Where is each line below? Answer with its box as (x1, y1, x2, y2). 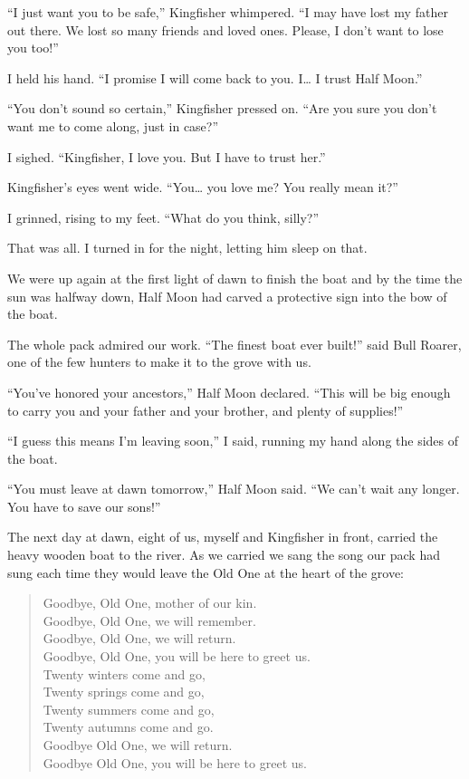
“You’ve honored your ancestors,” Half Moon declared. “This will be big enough (7, 382, 451, 401)
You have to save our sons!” (7, 496, 161, 515)
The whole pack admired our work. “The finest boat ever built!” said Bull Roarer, (7, 334, 462, 353)
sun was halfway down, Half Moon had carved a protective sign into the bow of (7, 286, 447, 305)
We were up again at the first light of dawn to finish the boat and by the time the (7, 268, 463, 287)
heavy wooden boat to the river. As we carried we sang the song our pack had (7, 545, 440, 564)
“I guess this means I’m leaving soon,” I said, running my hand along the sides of (7, 431, 459, 450)
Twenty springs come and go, (43, 682, 205, 701)
